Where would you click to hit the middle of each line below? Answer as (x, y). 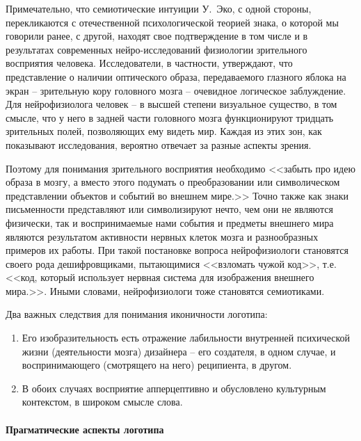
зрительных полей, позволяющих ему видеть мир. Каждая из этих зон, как (164, 131)
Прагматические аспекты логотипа (85, 429)
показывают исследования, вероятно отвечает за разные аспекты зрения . (159, 144)
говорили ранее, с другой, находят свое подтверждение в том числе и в (157, 36)
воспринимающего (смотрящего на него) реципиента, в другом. (157, 365)
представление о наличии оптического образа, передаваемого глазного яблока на (176, 76)
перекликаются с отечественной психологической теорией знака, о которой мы (172, 22)
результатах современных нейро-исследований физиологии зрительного (157, 49)
